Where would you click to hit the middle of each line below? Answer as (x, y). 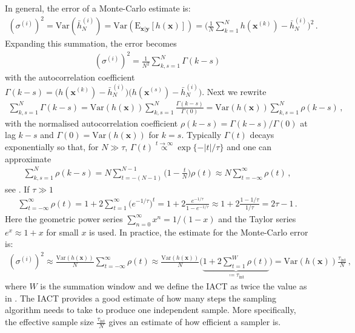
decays (262, 135)
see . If (17, 189)
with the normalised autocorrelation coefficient (91, 123)
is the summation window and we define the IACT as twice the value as (174, 286)
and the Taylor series (257, 218)
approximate (28, 158)
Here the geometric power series (64, 218)
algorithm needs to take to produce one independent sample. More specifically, (151, 310)
